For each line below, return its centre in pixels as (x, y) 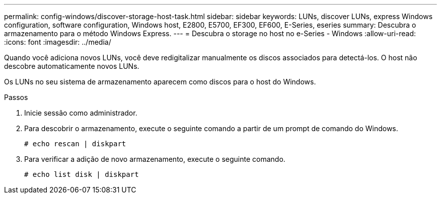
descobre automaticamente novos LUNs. (72, 66)
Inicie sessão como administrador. (81, 113)
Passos (16, 97)
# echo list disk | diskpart (82, 174)
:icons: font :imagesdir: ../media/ (58, 42)
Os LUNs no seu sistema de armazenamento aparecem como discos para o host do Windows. (160, 82)
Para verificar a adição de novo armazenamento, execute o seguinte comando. (155, 159)
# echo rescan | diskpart (75, 144)
